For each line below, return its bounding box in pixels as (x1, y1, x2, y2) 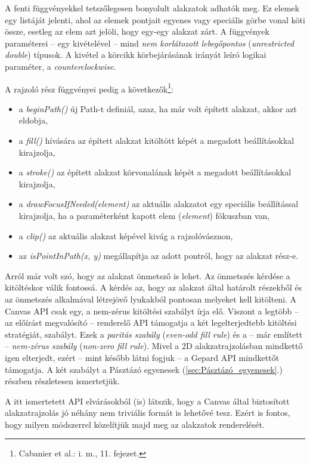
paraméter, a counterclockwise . (5, 60, 116, 72)
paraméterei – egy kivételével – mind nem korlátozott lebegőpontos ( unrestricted (5, 36, 294, 49)
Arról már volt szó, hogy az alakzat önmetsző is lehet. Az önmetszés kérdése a (5, 269, 290, 282)
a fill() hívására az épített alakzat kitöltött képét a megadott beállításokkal (18, 134, 294, 146)
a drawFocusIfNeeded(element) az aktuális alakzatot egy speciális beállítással (18, 197, 299, 210)
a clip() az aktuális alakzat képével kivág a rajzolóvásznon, (18, 229, 233, 242)
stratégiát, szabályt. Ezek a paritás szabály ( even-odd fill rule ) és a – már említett (5, 328, 303, 340)
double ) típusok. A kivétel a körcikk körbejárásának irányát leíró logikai (5, 48, 266, 61)
